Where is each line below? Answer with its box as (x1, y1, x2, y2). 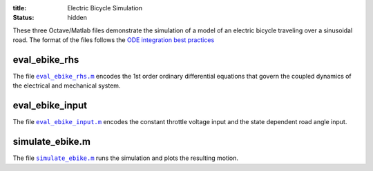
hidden (67, 14, 88, 22)
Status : (12, 14, 35, 22)
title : (12, 4, 27, 12)
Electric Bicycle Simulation (67, 4, 143, 12)
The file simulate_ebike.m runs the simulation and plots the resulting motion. (12, 154, 238, 162)
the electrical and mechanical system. (12, 81, 121, 90)
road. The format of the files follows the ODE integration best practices (12, 36, 215, 44)
